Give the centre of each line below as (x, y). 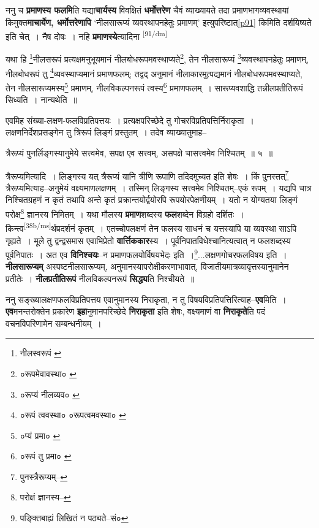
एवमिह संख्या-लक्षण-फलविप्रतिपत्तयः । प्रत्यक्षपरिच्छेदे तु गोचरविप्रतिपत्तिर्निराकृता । (130, 120)
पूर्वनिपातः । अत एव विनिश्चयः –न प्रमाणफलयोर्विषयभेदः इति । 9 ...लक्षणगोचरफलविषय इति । (146, 254)
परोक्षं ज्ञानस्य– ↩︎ (45, 497)
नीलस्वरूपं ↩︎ (41, 353)
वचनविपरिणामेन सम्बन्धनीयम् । (54, 323)
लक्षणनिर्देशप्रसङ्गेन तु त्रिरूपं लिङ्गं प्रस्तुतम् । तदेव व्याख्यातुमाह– (106, 132)
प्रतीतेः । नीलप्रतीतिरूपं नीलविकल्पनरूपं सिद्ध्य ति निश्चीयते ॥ (100, 278)
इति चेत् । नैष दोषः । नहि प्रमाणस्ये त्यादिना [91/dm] (87, 35)
